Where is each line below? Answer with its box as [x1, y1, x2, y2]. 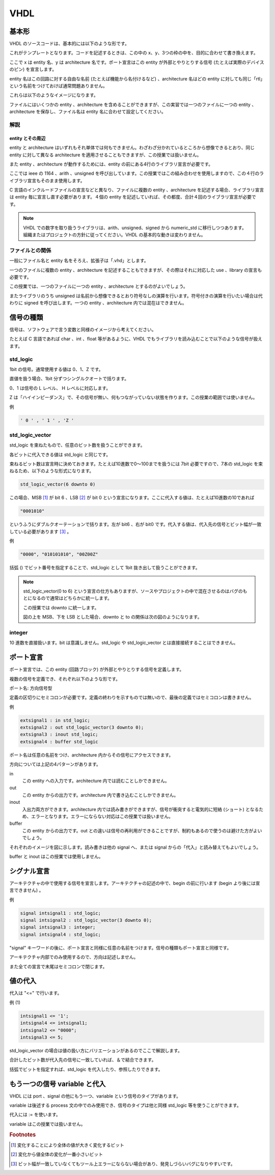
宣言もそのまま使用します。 [27, 177, 85, 183]
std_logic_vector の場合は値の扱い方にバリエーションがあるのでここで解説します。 [9, 1047, 183, 1053]
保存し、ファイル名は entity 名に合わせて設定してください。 [40, 108, 167, 115]
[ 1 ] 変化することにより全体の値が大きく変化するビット [11, 1142, 125, 1148]
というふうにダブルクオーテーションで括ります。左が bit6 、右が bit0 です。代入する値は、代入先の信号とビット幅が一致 [9, 521, 262, 527]
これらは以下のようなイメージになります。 [9, 92, 99, 98]
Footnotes [9, 1131, 36, 1138]
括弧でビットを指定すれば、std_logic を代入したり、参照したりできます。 [9, 1066, 163, 1072]
